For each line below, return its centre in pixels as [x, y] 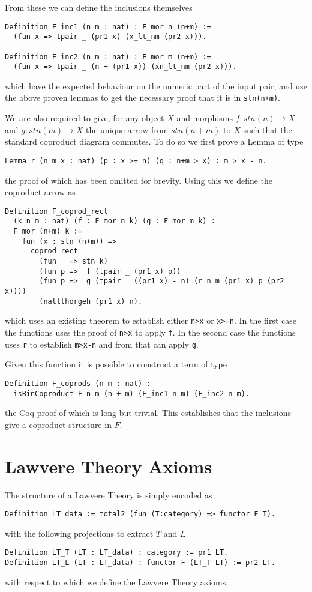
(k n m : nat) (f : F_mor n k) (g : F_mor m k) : [114, 221]
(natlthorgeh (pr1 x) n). [91, 301]
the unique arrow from [127, 129]
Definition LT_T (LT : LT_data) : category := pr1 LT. [117, 553]
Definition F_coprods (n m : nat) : [78, 383]
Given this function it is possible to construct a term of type [116, 364]
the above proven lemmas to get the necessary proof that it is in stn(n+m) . [143, 98]
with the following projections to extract [79, 533]
